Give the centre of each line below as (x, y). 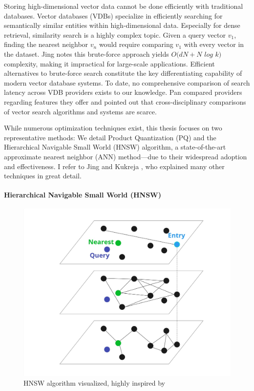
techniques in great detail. (43, 176)
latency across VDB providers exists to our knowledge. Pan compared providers (123, 92)
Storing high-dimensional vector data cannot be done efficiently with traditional (124, 6)
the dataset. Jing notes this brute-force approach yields (86, 54)
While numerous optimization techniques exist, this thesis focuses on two (113, 128)
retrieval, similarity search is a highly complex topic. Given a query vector (115, 34)
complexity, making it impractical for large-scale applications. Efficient (109, 63)
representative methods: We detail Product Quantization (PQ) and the (110, 137)
